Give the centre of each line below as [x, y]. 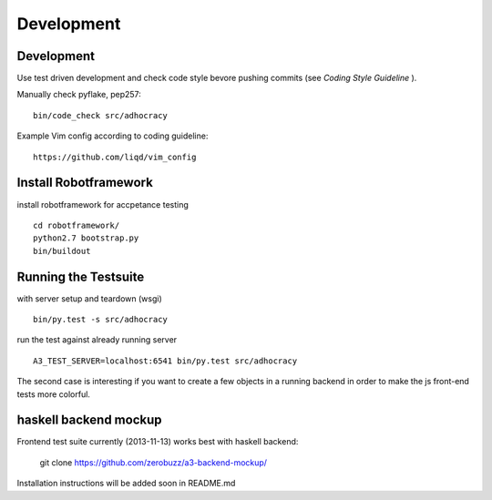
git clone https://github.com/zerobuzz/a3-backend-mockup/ [154, 462]
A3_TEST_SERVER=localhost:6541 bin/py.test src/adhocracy [165, 361]
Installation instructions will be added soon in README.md [126, 484]
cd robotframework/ [77, 225]
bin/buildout [62, 251]
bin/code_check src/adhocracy [101, 115]
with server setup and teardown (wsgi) [90, 298]
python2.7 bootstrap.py [86, 238]
